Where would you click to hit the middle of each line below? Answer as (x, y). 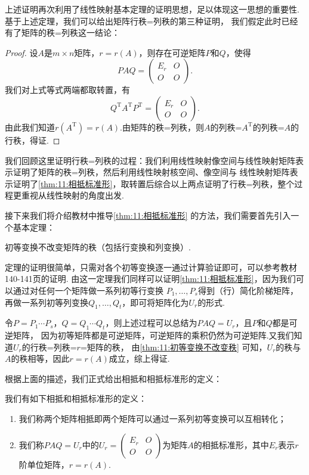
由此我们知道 (30, 127)
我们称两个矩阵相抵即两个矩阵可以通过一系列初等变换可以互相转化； (152, 419)
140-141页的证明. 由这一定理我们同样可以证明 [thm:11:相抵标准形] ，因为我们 (150, 279)
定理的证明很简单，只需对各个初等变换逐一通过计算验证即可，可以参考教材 (151, 267)
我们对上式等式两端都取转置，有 (67, 90)
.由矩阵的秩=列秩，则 (162, 127)
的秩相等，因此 (40, 358)
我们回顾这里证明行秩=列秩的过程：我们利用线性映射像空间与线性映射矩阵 (150, 160)
